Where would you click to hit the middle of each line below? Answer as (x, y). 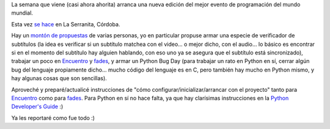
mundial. (22, 13)
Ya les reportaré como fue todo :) (53, 118)
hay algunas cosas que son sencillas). (59, 78)
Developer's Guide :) (37, 106)
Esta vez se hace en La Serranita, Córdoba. (66, 24)
